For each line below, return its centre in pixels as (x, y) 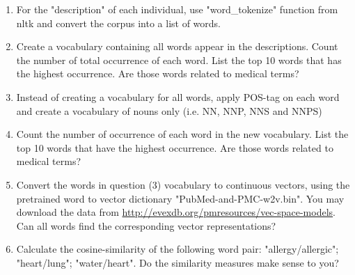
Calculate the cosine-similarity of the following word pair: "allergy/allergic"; (177, 249)
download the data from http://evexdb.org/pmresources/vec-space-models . (176, 212)
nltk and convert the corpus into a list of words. (118, 23)
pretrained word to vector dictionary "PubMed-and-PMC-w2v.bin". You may (180, 198)
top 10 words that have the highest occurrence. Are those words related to (175, 147)
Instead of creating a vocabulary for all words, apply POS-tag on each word (178, 96)
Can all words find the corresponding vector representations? (146, 225)
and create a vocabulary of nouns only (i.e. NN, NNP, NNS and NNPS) (169, 110)
